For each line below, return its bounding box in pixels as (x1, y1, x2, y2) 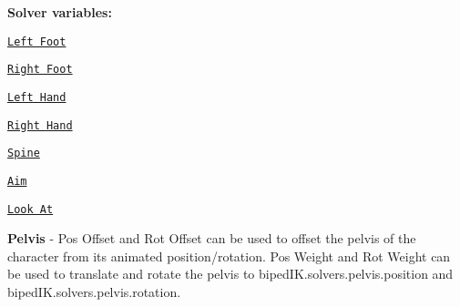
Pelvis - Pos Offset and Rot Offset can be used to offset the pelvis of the (7, 229, 416, 248)
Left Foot (7, 35, 66, 48)
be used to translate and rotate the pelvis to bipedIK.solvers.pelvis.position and (7, 264, 454, 283)
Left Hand (7, 90, 66, 104)
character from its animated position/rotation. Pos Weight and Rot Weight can (7, 246, 451, 265)
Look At (7, 202, 54, 216)
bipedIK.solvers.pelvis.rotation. (7, 281, 181, 301)
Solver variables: (7, 3, 112, 21)
